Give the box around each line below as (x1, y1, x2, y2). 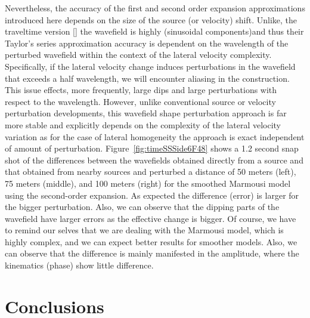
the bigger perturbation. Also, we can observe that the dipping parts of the (5, 200, 280, 213)
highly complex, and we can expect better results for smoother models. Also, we (5, 235, 297, 248)
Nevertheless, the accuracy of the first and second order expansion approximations (5, 2, 305, 14)
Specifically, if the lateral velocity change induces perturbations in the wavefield (5, 60, 296, 72)
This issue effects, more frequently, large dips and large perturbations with (5, 84, 277, 96)
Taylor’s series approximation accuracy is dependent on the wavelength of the (5, 36, 289, 49)
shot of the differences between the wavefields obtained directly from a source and (5, 153, 303, 166)
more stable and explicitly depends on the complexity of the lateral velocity (5, 118, 281, 131)
